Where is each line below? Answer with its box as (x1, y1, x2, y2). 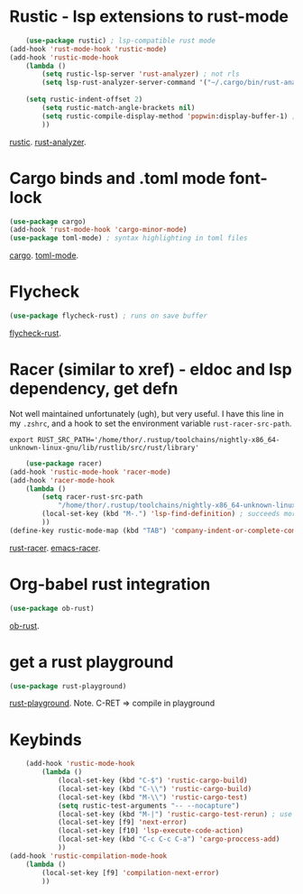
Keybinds (9, 729, 83, 750)
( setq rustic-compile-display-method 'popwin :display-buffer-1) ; (41, 111, 297, 121)
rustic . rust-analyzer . (9, 136, 87, 147)
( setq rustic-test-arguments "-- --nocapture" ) (57, 801, 241, 810)
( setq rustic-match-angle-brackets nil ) (41, 103, 196, 112)
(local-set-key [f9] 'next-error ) (57, 818, 188, 827)
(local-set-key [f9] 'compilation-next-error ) (41, 868, 220, 877)
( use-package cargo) (9, 217, 87, 226)
